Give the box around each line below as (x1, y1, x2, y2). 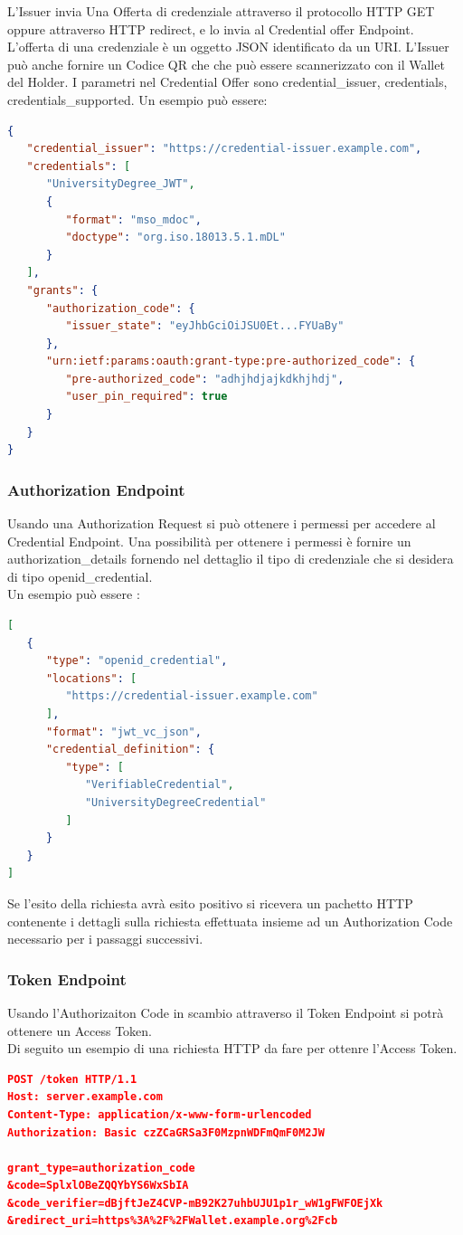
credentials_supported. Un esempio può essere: (7, 90, 268, 109)
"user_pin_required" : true (65, 390, 228, 404)
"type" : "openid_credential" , (45, 654, 228, 668)
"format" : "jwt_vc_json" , (45, 725, 202, 738)
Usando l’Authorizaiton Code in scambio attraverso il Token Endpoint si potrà (7, 1002, 444, 1021)
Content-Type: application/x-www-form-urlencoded (7, 1107, 312, 1121)
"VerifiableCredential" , (84, 778, 234, 792)
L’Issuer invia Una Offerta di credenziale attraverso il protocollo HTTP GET (7, 2, 435, 20)
